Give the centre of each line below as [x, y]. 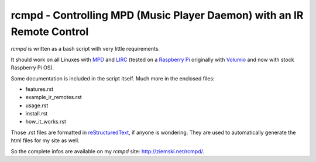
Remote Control [50, 31]
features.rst [39, 89]
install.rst [37, 114]
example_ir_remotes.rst [54, 97]
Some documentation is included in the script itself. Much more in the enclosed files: [113, 78]
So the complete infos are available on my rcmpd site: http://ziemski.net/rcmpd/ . [108, 151]
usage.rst [37, 105]
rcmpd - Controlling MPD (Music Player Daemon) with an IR [157, 15]
